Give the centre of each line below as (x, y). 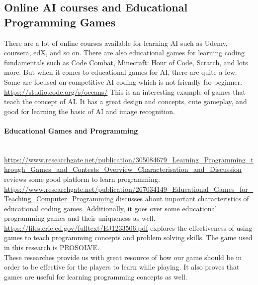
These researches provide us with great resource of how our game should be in (123, 257)
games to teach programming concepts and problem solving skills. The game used (128, 237)
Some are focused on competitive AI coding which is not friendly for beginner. (123, 81)
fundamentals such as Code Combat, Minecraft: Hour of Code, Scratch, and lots (126, 62)
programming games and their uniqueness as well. (80, 218)
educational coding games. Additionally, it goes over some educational (111, 208)
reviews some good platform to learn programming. (82, 179)
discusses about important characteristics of (182, 199)
